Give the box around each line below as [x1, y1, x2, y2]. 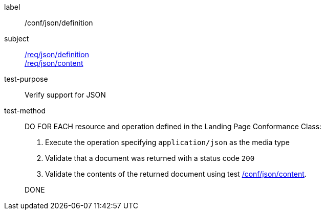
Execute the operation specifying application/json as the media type [45, 138, 290, 147]
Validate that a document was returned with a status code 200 [45, 154, 255, 162]
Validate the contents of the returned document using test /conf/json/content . [45, 170, 307, 178]
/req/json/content [25, 59, 83, 67]
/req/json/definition [25, 50, 89, 59]
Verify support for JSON [25, 90, 106, 99]
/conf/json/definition [25, 18, 93, 27]
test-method [4, 106, 46, 115]
